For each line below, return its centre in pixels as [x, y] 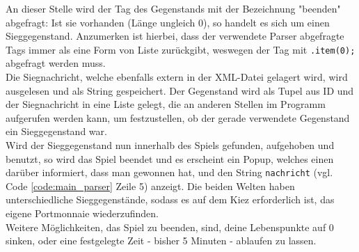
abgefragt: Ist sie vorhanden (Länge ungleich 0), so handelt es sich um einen [168, 22]
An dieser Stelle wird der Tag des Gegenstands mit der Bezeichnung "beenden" [173, 8]
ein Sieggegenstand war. [56, 131]
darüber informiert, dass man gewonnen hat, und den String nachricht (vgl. [169, 172]
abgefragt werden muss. [56, 63]
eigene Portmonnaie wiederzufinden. [82, 213]
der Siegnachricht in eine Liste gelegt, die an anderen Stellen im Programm [166, 104]
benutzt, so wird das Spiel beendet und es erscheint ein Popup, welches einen [170, 158]
